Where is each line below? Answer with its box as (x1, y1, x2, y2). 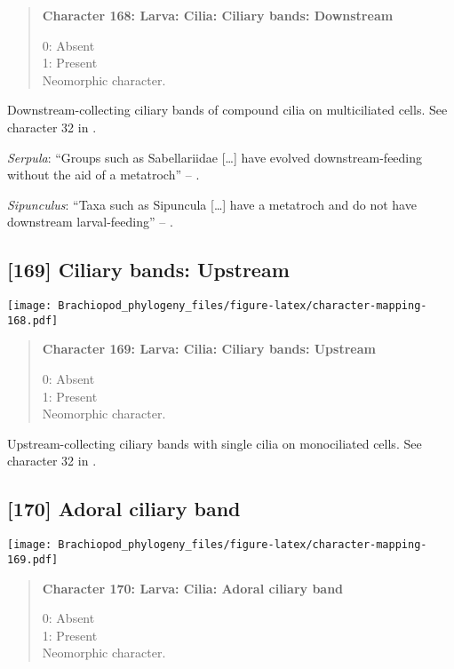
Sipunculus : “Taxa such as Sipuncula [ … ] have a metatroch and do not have (7, 195, 417, 213)
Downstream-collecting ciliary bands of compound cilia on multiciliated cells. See (7, 100, 448, 119)
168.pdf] (7, 314, 59, 327)
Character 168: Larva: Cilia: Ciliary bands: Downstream (42, 6, 394, 24)
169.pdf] (7, 553, 59, 566)
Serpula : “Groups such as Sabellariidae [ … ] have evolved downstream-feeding (7, 147, 423, 166)
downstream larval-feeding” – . (7, 212, 173, 231)
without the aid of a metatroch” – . (7, 165, 200, 184)
